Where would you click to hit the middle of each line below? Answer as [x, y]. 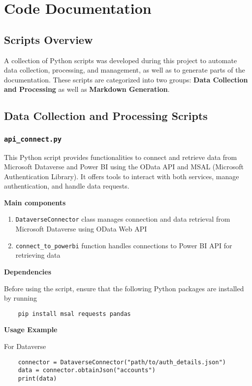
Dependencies [28, 271]
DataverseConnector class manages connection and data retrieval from [123, 219]
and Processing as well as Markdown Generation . [87, 89]
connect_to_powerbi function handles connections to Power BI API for [124, 245]
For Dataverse [25, 346]
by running [20, 298]
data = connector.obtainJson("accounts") [87, 370]
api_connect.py [33, 139]
